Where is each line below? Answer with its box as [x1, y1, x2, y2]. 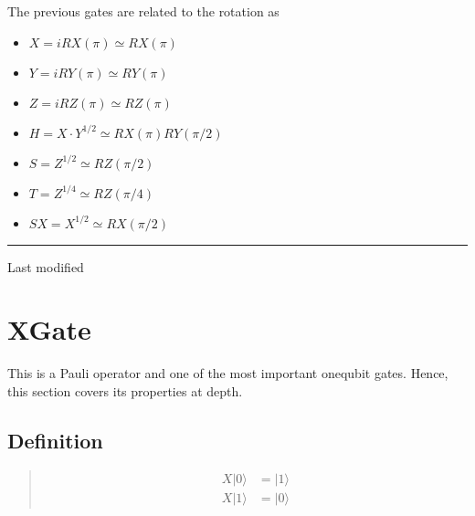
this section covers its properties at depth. [7, 381, 243, 400]
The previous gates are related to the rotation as [7, 2, 280, 20]
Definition [7, 426, 103, 454]
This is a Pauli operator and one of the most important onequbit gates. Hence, [7, 363, 449, 383]
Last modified [7, 257, 84, 276]
